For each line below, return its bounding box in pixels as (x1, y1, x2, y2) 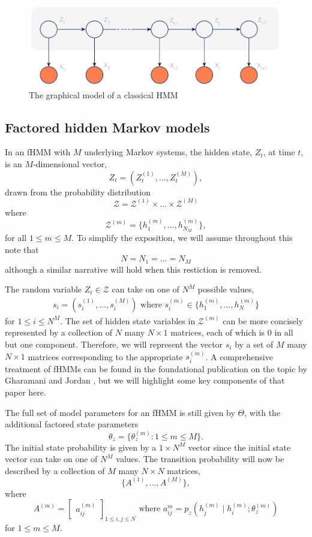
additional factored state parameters (5, 418, 139, 430)
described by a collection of (5, 464, 105, 476)
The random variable (5, 283, 82, 295)
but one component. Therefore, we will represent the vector (5, 337, 223, 350)
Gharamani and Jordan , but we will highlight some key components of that (5, 374, 285, 387)
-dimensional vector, (33, 158, 107, 170)
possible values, (197, 283, 254, 295)
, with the (244, 406, 281, 418)
